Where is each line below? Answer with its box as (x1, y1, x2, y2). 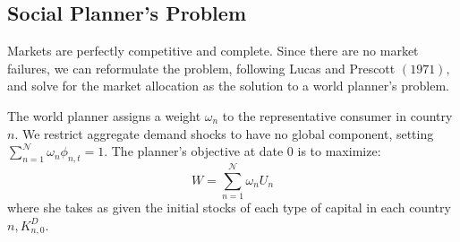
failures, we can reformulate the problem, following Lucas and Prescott (7, 58, 396, 77)
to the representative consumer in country (222, 106, 453, 125)
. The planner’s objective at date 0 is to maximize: (104, 142, 381, 160)
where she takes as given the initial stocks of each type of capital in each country (7, 198, 451, 217)
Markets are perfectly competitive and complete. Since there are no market (7, 41, 419, 60)
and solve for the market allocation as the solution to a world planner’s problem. (7, 76, 450, 95)
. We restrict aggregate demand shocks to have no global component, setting (14, 124, 434, 143)
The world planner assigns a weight (7, 106, 201, 125)
